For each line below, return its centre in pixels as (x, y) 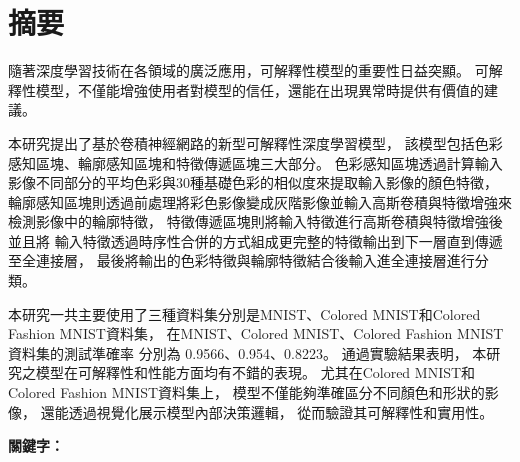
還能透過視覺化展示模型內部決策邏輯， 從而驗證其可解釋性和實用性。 (267, 411)
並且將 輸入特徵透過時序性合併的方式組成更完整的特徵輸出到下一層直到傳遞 (255, 240)
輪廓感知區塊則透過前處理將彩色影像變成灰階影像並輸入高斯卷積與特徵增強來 (260, 201)
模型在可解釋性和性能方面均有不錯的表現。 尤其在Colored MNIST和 (255, 372)
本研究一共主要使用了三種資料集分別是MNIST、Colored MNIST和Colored (244, 313)
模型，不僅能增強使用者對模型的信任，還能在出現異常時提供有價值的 (259, 89)
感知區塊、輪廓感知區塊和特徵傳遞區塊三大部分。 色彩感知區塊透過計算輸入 (255, 162)
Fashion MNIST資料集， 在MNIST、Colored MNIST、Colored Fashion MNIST (256, 333)
